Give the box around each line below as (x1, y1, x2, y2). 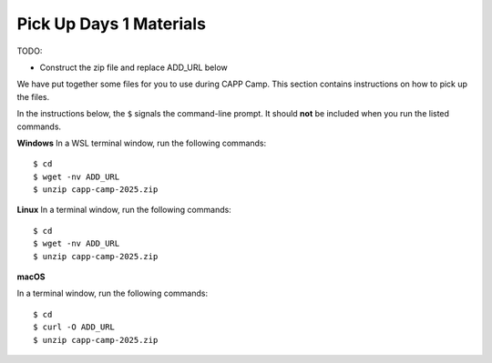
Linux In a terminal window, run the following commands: (16, 205, 231, 216)
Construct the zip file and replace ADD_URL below (39, 62, 228, 73)
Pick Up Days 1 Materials (16, 14, 207, 34)
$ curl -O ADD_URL (33, 322, 116, 332)
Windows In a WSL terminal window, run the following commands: (16, 137, 267, 148)
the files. (16, 91, 50, 102)
